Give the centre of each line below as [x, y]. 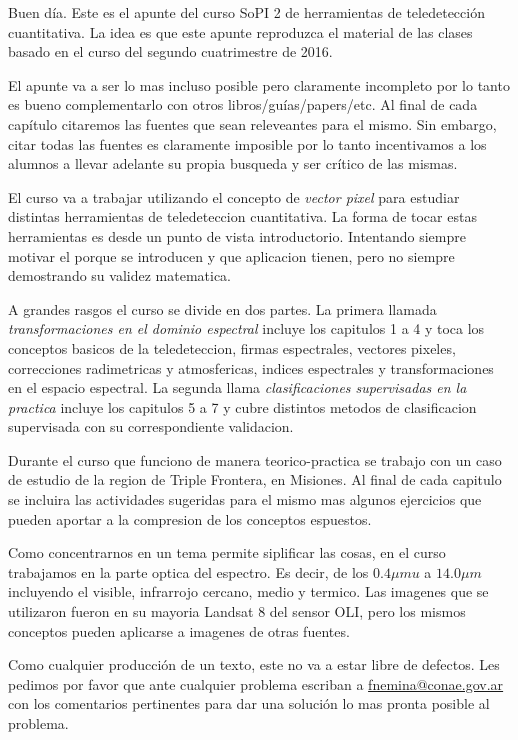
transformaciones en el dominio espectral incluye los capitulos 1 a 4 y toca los [246, 328]
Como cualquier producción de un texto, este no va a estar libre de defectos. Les [254, 664]
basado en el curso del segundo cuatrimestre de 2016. [170, 51]
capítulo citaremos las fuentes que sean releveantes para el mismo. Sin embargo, [252, 123]
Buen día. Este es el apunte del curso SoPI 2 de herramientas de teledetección [246, 12]
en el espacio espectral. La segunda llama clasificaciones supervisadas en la [237, 387]
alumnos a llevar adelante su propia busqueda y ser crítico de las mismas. [233, 163]
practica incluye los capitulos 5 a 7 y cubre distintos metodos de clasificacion [242, 406]
